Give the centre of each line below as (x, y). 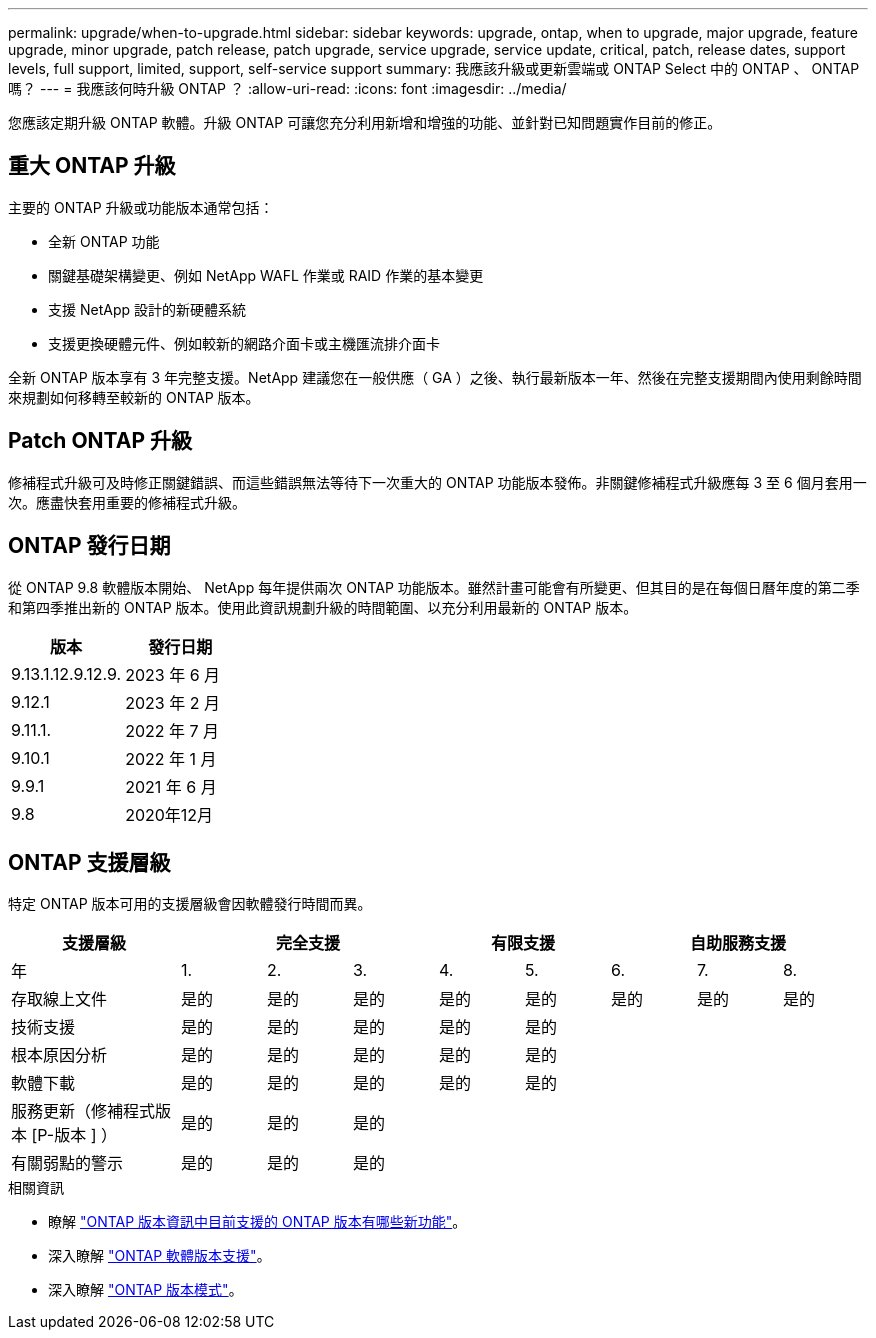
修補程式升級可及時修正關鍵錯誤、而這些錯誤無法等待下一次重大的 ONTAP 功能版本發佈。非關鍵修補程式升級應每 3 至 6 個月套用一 (437, 482)
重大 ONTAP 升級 (92, 166)
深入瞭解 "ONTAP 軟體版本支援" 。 (159, 1256)
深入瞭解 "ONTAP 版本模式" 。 (145, 1290)
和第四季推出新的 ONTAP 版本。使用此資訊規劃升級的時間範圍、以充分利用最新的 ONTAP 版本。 (323, 607)
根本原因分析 (59, 1055)
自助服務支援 (737, 943)
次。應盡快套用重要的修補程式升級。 (127, 502)
